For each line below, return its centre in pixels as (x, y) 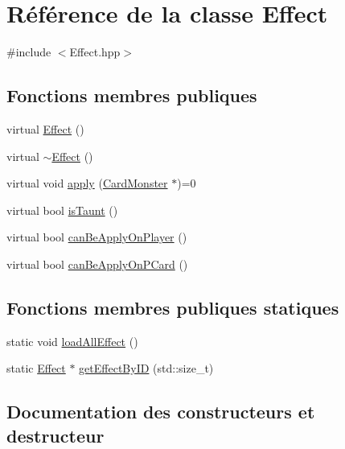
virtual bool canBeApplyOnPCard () (97, 264)
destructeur (55, 435)
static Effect (36, 368)
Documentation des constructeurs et (161, 412)
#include (29, 52)
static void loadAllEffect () (72, 341)
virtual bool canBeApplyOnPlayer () (97, 237)
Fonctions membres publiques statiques (173, 307)
